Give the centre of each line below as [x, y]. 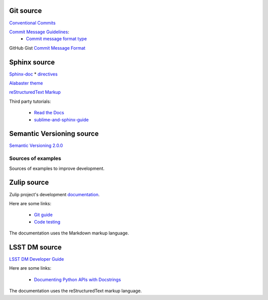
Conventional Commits [32, 23]
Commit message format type [56, 39]
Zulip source [29, 183]
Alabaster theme [26, 83]
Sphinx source [32, 62]
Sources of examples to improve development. [57, 168]
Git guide [43, 215]
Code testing [47, 222]
